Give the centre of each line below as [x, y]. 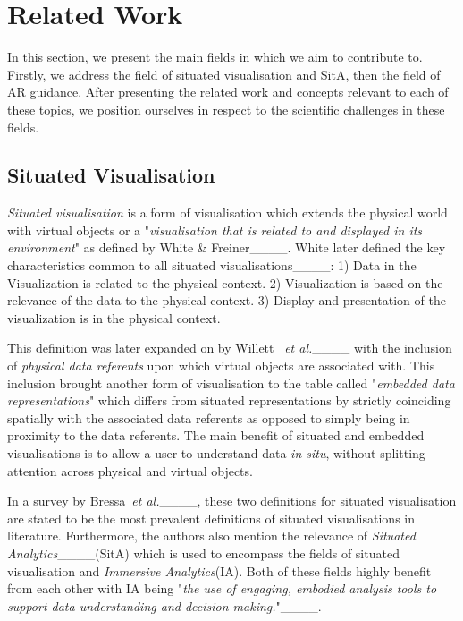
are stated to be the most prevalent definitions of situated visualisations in [211, 518]
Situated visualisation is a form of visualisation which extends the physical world [227, 213]
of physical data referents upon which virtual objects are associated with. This [221, 366]
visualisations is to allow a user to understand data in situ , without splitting [216, 453]
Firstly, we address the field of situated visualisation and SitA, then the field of [224, 74]
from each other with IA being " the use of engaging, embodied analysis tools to [222, 588]
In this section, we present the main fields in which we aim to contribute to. [215, 57]
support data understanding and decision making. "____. [164, 605]
